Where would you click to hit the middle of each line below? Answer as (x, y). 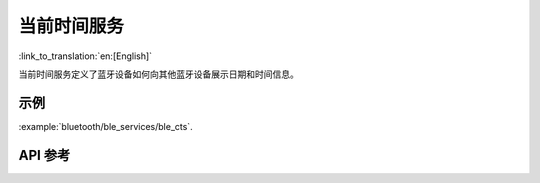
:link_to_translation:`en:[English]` (85, 56)
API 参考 (44, 155)
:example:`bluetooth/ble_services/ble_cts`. (106, 126)
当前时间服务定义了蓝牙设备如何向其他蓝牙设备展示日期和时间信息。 (158, 74)
